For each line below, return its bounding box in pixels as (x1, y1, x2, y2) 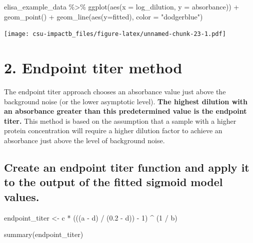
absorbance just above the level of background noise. (4, 135, 165, 145)
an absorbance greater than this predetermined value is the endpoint (4, 106, 247, 116)
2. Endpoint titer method (4, 57, 182, 78)
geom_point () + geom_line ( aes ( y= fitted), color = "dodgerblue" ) (4, 11, 203, 21)
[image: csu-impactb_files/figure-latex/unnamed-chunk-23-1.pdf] (4, 30, 226, 38)
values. (4, 189, 39, 204)
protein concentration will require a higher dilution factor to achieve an (4, 125, 222, 136)
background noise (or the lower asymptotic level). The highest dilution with (4, 96, 247, 106)
